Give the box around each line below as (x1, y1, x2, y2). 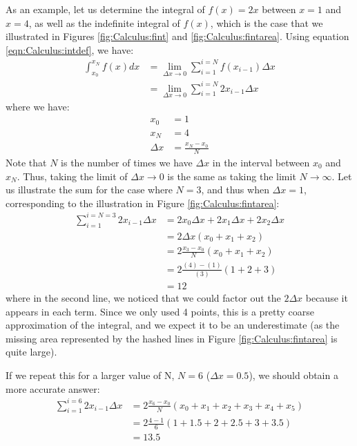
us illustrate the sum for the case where (6, 182, 173, 197)
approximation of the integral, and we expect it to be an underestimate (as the (6, 318, 340, 332)
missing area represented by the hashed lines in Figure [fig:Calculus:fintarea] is (6, 331, 338, 345)
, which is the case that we (210, 15, 323, 30)
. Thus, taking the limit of (17, 168, 128, 183)
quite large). (6, 345, 57, 359)
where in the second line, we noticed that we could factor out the (6, 291, 281, 304)
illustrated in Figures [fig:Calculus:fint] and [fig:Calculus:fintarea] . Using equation (6, 29, 349, 43)
